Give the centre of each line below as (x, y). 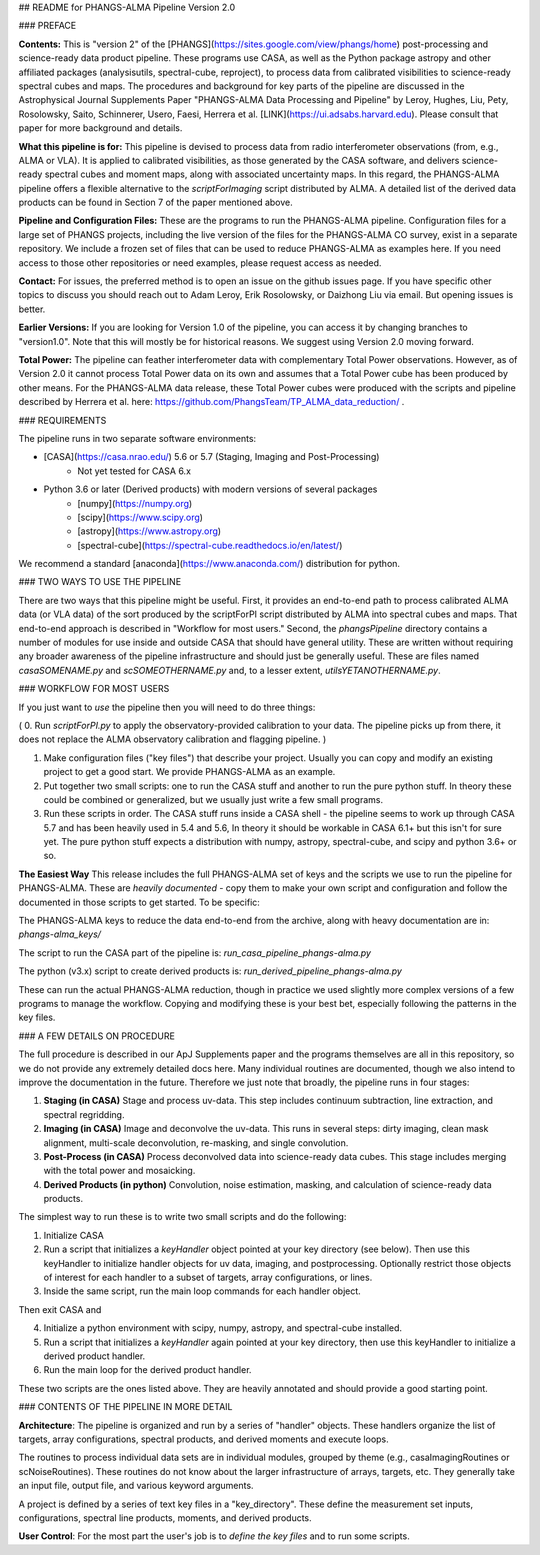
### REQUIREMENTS (62, 420)
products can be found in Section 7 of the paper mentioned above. (156, 202)
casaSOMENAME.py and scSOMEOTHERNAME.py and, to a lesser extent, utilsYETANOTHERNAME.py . (229, 670)
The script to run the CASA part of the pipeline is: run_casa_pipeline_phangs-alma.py (195, 952)
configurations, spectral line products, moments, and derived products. (165, 1517)
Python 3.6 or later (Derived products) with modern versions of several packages (210, 489)
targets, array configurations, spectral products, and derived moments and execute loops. (203, 1439)
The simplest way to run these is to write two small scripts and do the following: (182, 1217)
